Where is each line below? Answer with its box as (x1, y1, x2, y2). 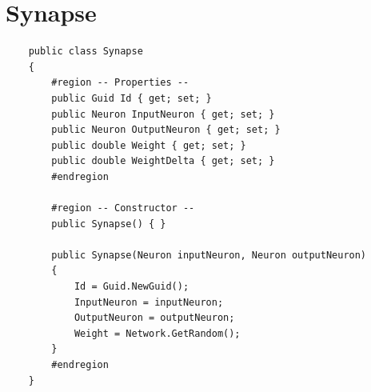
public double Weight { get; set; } (51, 139, 246, 151)
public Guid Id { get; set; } (51, 92, 212, 104)
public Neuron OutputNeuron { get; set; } (51, 124, 281, 136)
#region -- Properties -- (51, 77, 189, 89)
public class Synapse (28, 46, 143, 58)
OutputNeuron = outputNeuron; (74, 312, 235, 324)
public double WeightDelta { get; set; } (51, 155, 275, 167)
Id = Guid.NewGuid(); (74, 281, 189, 293)
